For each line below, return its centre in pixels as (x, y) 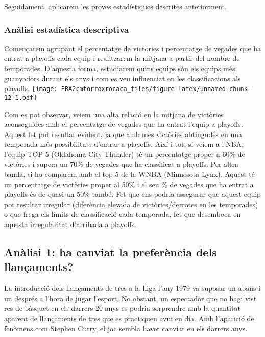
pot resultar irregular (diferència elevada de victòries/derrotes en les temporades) (131, 204)
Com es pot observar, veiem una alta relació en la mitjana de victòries (114, 114)
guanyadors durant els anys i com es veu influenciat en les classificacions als (123, 78)
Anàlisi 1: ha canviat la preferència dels (111, 252)
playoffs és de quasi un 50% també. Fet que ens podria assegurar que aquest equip (132, 194)
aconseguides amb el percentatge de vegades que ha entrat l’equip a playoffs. (124, 124)
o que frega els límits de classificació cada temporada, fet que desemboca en (123, 214)
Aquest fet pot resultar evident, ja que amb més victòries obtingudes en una (123, 134)
